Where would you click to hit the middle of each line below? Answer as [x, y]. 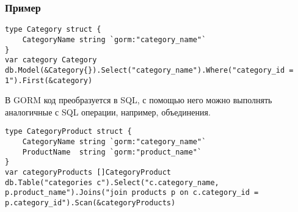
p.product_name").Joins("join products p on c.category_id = [132, 193]
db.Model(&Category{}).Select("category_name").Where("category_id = [149, 70]
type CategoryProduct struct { [68, 132]
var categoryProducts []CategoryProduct [88, 172]
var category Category [51, 60]
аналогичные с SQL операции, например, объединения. [108, 111]
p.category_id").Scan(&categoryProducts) [90, 203]
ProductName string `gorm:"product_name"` [112, 152]
